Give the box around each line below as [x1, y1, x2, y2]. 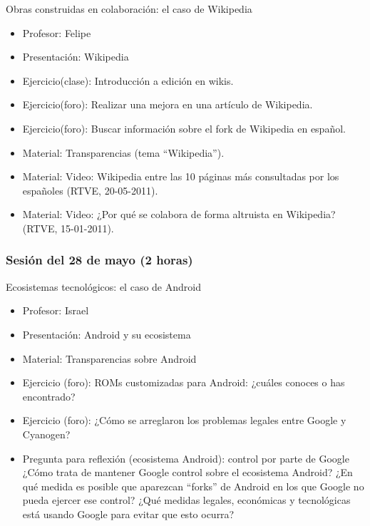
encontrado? [22, 388, 76, 403]
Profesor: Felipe [22, 25, 91, 40]
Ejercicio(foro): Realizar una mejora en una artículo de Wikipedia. [22, 97, 313, 112]
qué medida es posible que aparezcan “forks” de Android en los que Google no [22, 478, 364, 493]
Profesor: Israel [22, 303, 89, 318]
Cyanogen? [22, 426, 71, 441]
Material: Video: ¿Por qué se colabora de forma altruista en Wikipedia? [22, 207, 336, 222]
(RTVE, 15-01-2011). [22, 220, 114, 235]
